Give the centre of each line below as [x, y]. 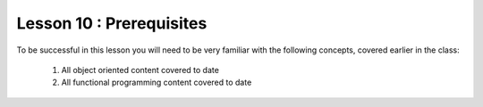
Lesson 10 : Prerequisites [112, 23]
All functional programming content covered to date [157, 82]
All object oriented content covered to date [140, 70]
